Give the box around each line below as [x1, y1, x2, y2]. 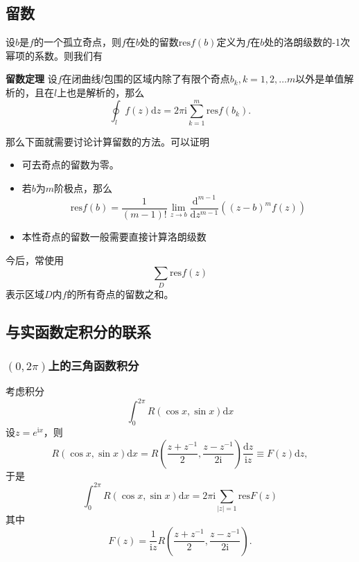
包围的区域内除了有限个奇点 [103, 71, 230, 86]
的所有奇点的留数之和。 [67, 286, 174, 301]
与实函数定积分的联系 [6, 320, 151, 342]
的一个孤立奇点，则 [33, 35, 121, 49]
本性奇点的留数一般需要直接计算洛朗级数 [21, 229, 207, 244]
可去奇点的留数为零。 [21, 157, 119, 172]
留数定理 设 [6, 71, 58, 86]
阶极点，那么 [54, 180, 113, 195]
